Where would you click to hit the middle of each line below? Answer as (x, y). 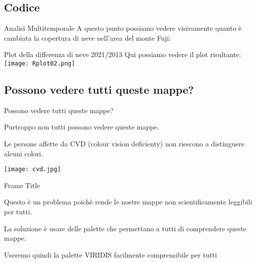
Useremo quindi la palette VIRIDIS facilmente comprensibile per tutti (111, 254)
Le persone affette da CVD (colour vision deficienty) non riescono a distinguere (124, 144)
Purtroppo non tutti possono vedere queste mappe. (82, 127)
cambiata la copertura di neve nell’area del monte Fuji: (88, 37)
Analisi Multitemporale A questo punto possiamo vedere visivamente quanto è (123, 28)
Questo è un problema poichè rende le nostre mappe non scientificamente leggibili (128, 202)
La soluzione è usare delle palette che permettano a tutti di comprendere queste (125, 228)
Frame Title (22, 185)
